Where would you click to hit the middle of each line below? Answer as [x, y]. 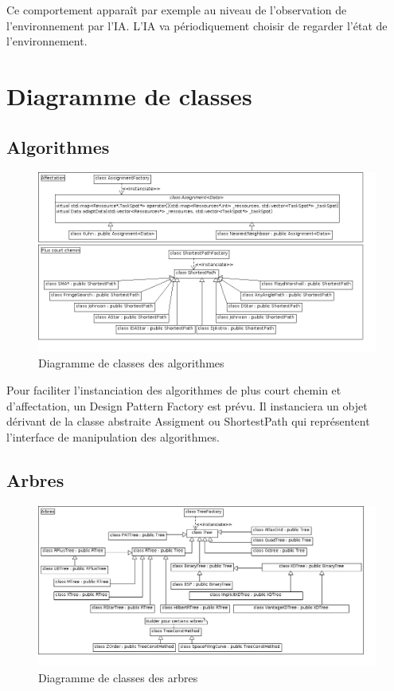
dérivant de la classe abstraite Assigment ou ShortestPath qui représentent [188, 421]
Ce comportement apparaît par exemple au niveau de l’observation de [177, 10]
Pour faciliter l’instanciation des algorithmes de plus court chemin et [174, 390]
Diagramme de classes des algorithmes [131, 363]
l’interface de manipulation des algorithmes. [113, 436]
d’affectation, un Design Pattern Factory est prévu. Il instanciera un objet [187, 405]
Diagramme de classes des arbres [118, 677]
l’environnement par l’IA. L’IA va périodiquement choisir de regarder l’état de [197, 25]
